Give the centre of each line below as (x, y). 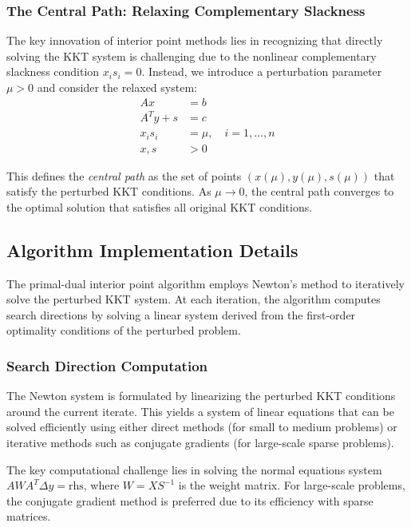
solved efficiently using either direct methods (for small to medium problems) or (202, 427)
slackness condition (53, 71)
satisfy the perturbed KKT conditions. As (109, 191)
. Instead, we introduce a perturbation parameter (262, 71)
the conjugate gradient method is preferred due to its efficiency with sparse (190, 500)
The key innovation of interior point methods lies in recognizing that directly (195, 40)
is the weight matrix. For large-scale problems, (292, 485)
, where (101, 485)
